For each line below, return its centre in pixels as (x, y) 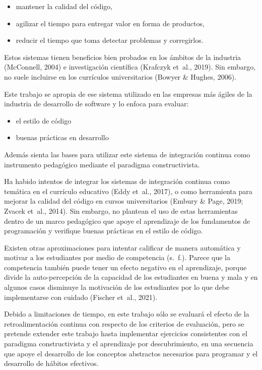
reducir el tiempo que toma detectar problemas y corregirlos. (110, 40)
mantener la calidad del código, (64, 6)
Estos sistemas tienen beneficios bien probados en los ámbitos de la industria (123, 57)
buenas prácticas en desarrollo (62, 137)
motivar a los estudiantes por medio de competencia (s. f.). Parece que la (117, 257)
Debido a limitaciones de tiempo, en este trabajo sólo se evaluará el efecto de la (127, 314)
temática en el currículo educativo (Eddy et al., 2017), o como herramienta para (128, 191)
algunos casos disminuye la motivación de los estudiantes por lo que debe (117, 287)
